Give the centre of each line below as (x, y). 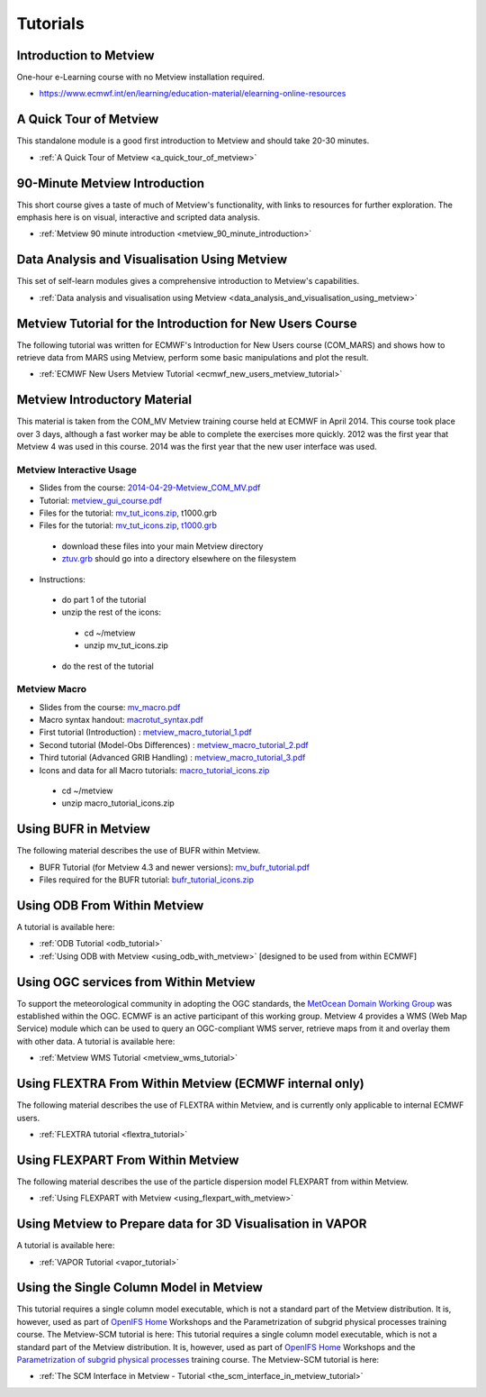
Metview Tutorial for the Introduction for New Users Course (187, 323)
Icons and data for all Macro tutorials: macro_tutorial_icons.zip (154, 770)
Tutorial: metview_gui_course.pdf (100, 500)
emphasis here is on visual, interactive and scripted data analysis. (139, 217)
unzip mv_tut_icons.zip (126, 645)
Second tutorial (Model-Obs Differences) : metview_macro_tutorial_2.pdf (174, 744)
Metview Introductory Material (104, 400)
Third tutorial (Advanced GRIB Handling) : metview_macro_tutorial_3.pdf (172, 758)
